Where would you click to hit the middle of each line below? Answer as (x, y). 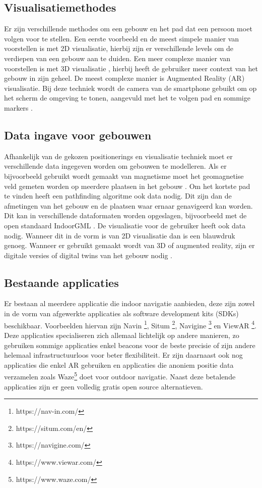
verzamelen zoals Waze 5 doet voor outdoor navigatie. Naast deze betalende (120, 376)
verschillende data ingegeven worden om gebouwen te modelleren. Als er (115, 166)
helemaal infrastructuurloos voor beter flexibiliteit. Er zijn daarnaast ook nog (123, 355)
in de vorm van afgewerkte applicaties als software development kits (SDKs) (121, 313)
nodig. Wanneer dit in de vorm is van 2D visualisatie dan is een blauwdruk (120, 235)
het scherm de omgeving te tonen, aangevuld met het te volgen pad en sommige (127, 98)
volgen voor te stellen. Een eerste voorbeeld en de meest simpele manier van (122, 38)
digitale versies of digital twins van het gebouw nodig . (88, 255)
